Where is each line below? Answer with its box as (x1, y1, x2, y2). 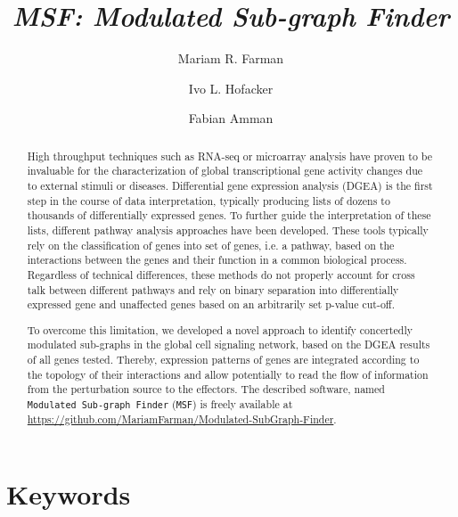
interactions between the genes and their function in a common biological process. (27, 252, 407, 267)
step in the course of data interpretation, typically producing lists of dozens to (27, 193, 390, 208)
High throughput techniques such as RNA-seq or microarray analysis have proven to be (27, 148, 433, 163)
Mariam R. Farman (177, 49, 284, 68)
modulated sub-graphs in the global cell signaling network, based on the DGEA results (27, 337, 430, 352)
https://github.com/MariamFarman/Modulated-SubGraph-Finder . (27, 412, 337, 427)
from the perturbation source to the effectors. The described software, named (27, 382, 385, 397)
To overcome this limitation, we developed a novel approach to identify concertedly (27, 322, 413, 337)
